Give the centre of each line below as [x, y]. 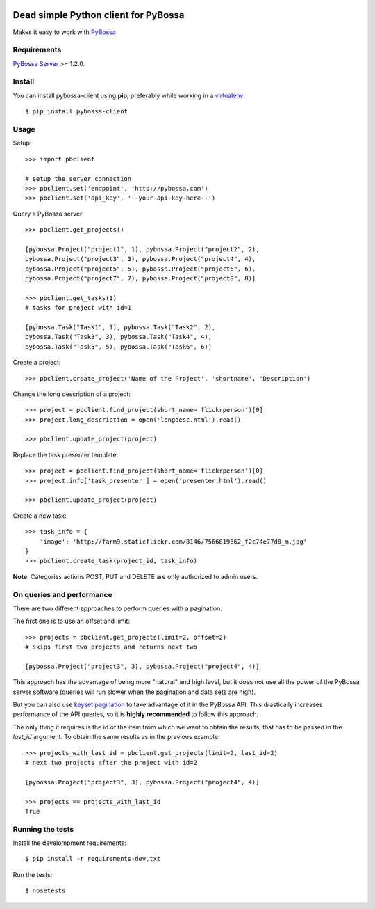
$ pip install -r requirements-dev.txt [93, 859]
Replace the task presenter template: [66, 454]
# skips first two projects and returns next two [111, 647]
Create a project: [37, 363]
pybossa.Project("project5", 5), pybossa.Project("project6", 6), [141, 269]
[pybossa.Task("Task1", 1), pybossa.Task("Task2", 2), [120, 327]
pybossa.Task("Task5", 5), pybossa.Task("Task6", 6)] [118, 347]
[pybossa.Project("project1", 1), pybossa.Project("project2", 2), [142, 249]
